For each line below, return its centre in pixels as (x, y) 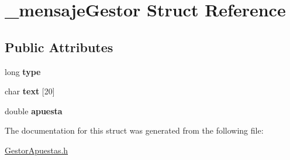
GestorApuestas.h (37, 150)
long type (23, 71)
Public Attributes (59, 47)
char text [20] (30, 91)
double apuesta (34, 110)
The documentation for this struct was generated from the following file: (134, 130)
